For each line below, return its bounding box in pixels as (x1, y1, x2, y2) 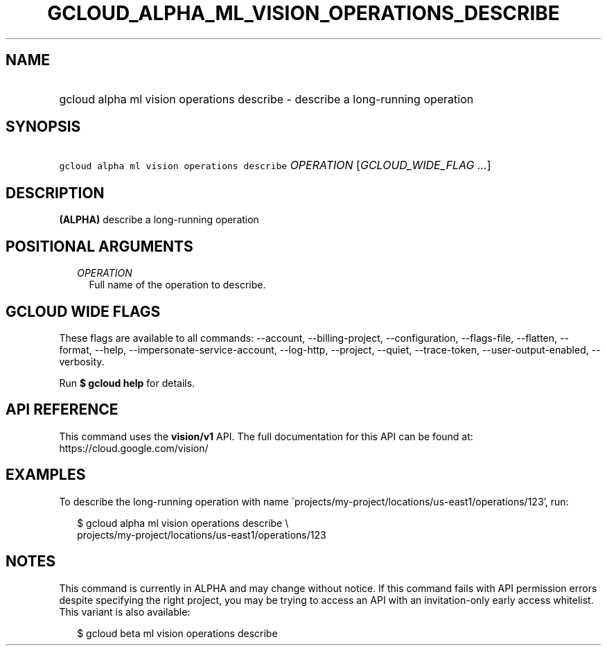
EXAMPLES (6, 466, 86, 484)
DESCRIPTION (6, 184, 105, 202)
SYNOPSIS (6, 118, 81, 136)
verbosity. (59, 355, 105, 367)
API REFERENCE (6, 401, 118, 419)
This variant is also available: (59, 605, 191, 618)
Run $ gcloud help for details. (59, 376, 195, 389)
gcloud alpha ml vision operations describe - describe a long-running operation (59, 92, 474, 106)
